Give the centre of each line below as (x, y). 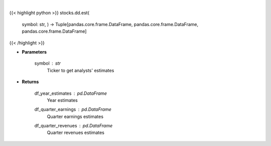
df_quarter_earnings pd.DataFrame (73, 109)
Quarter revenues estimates (76, 132)
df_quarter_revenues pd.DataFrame (74, 126)
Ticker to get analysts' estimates (81, 70)
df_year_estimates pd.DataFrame (71, 93)
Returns (30, 82)
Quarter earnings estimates (75, 116)
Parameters (34, 52)
